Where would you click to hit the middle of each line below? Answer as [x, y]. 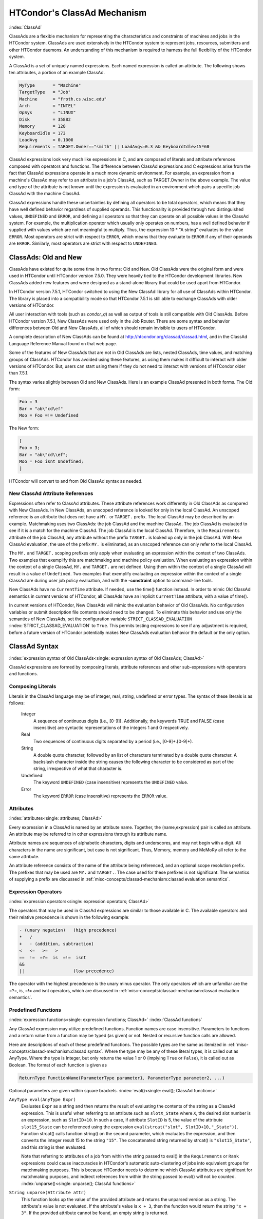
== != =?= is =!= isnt [53, 957]
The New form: [24, 428]
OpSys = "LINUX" [48, 113]
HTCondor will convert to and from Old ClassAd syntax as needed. [76, 481]
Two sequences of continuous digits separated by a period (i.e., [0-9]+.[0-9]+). [113, 741]
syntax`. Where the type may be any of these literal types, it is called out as [163, 1051]
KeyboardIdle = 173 [42, 133]
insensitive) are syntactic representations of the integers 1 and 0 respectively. [111, 728]
